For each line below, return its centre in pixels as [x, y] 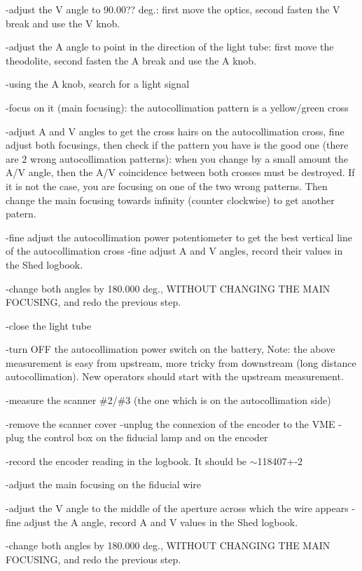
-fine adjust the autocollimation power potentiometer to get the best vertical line [179, 237]
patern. [21, 214]
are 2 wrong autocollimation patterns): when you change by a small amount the [177, 158]
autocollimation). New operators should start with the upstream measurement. [175, 376]
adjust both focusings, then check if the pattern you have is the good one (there [177, 145]
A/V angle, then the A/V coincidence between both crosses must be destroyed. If [180, 172]
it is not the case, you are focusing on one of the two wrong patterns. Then [167, 186]
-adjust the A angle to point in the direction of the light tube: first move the [170, 47]
